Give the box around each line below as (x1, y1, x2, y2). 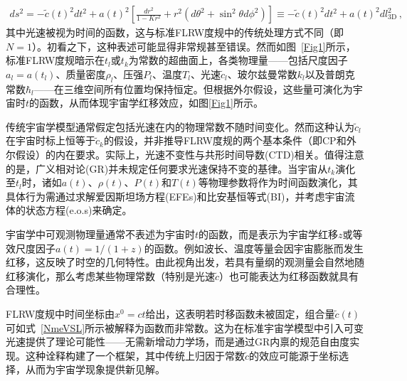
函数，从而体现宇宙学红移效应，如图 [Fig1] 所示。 (39, 95, 263, 110)
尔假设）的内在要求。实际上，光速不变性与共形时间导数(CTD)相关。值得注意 (6, 146, 364, 161)
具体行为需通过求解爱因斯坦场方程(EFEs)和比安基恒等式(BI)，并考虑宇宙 (6, 188, 345, 203)
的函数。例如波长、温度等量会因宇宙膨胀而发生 (144, 240, 364, 255)
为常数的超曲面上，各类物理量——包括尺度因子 (128, 53, 348, 68)
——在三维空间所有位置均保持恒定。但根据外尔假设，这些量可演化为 (33, 81, 353, 96)
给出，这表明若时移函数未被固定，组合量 (145, 306, 335, 321)
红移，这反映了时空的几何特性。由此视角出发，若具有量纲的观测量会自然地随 (6, 254, 364, 269)
